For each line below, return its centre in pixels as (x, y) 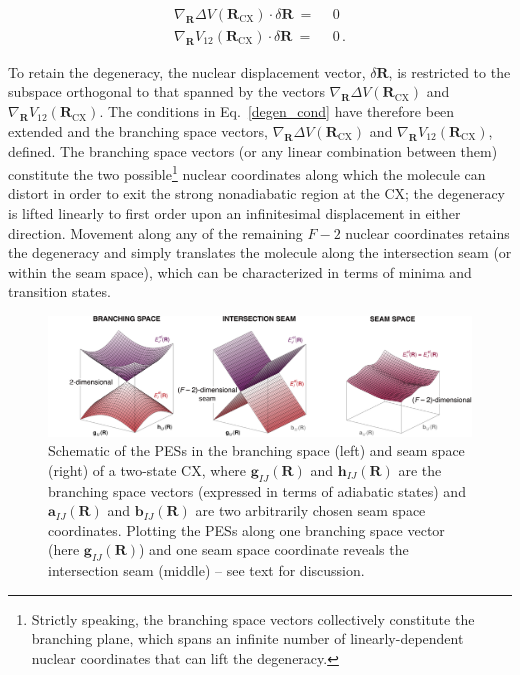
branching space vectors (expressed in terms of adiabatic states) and (257, 490)
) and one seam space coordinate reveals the (273, 549)
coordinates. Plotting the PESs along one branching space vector (246, 529)
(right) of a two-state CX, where (147, 469)
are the (420, 469)
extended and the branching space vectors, (138, 130)
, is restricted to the (449, 71)
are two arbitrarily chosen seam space (310, 510)
